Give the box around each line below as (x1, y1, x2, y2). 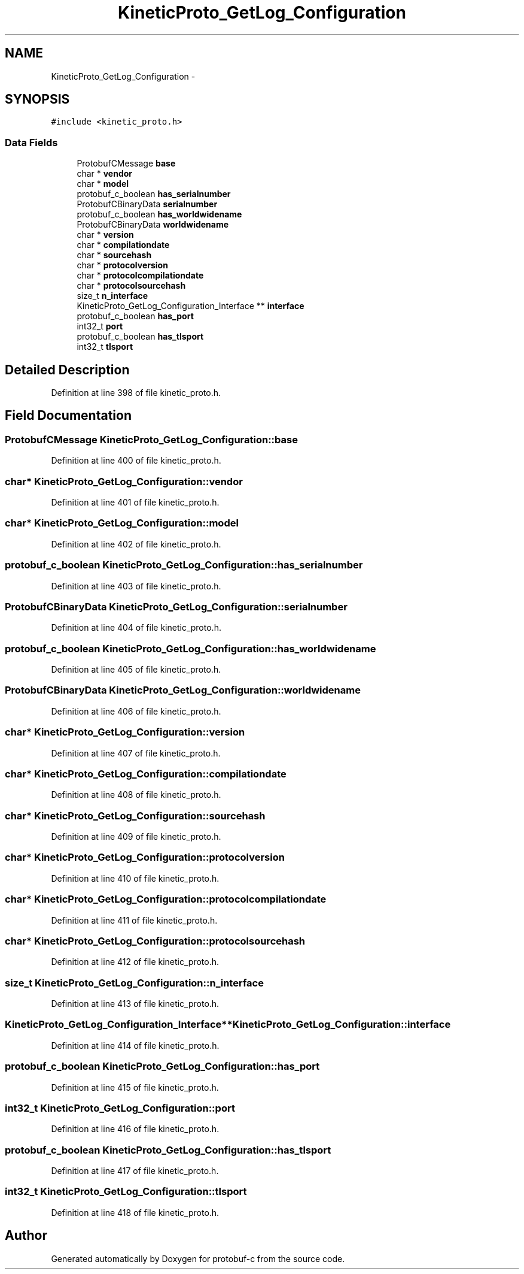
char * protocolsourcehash (77, 280, 186, 291)
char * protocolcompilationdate (77, 270, 204, 281)
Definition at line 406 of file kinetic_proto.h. (51, 706, 221, 716)
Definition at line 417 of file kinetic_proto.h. (51, 1166, 219, 1176)
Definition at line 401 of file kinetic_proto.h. (51, 497, 220, 507)
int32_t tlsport (77, 341, 133, 352)
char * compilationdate (77, 240, 170, 250)
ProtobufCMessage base (77, 158, 176, 169)
